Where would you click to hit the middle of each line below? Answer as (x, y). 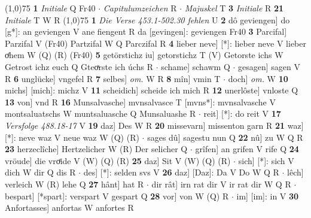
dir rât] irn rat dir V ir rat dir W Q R (221, 184)
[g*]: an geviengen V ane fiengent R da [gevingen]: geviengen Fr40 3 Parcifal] (146, 31)
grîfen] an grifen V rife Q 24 (247, 149)
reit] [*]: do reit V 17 (242, 113)
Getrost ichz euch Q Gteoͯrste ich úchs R (79, 66)
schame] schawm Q (196, 66)
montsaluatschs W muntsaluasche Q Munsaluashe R (100, 113)
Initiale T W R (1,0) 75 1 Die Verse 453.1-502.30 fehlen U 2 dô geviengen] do (147, 19)
